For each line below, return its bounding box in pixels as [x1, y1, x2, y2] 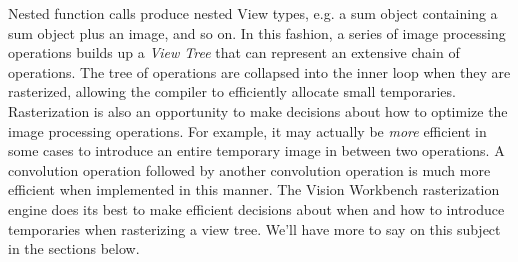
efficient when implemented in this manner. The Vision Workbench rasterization [8, 179, 500, 200]
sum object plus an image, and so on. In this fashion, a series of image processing [8, 22, 506, 43]
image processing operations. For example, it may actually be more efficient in [8, 120, 487, 141]
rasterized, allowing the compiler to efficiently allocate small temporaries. [8, 81, 456, 102]
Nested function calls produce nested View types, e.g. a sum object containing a [8, 3, 498, 23]
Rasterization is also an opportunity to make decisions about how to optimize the [8, 100, 508, 121]
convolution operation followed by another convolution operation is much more [8, 159, 491, 180]
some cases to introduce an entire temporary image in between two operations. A [8, 140, 505, 161]
